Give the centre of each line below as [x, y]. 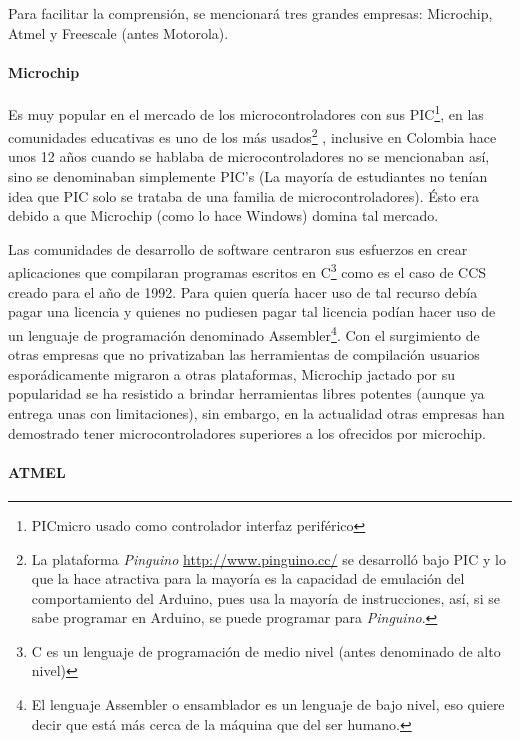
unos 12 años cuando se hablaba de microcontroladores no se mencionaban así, [249, 156]
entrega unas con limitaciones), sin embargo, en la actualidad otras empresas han [256, 412]
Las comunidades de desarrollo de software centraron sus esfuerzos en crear [238, 248]
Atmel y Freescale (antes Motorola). [118, 32]
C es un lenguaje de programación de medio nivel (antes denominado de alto [266, 650]
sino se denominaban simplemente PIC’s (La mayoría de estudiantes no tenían [248, 176]
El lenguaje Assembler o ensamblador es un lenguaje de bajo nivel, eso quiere [268, 704]
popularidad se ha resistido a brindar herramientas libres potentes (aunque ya [246, 393]
